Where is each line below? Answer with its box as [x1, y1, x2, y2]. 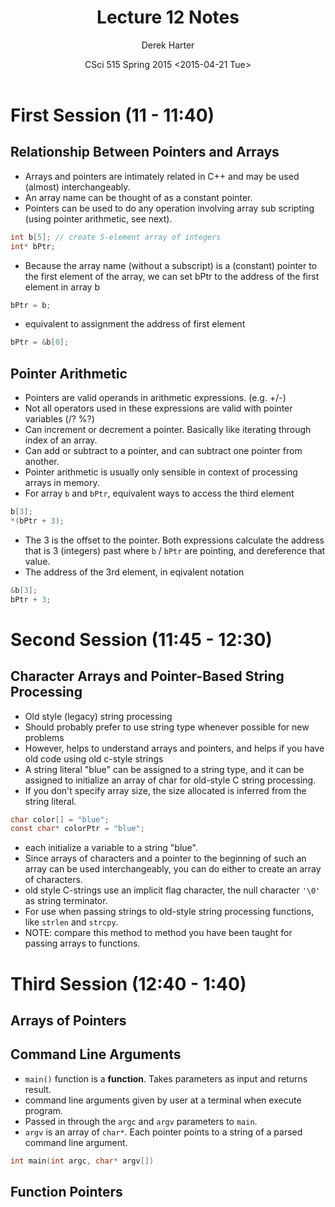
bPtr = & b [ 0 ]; [10, 337, 70, 348]
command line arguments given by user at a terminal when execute [24, 1094, 302, 1106]
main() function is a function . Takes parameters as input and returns [24, 1072, 308, 1085]
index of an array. [24, 434, 98, 446]
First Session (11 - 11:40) [10, 104, 215, 126]
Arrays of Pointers [10, 1012, 127, 1029]
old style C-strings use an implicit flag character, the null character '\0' [24, 884, 321, 896]
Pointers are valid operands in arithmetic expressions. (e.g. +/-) [24, 392, 287, 404]
